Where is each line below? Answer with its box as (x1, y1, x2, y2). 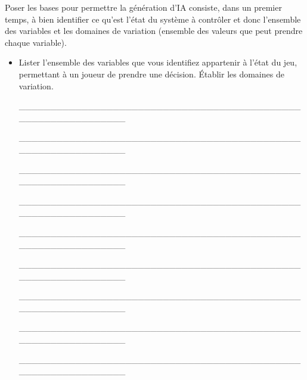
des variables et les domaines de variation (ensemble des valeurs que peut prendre (5, 24, 303, 37)
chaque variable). (5, 36, 67, 48)
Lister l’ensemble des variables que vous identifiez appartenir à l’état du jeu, (18, 56, 297, 68)
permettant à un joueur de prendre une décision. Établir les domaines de (18, 67, 284, 80)
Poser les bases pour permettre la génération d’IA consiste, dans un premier (5, 1, 282, 13)
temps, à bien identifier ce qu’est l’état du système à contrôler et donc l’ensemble (5, 13, 301, 25)
